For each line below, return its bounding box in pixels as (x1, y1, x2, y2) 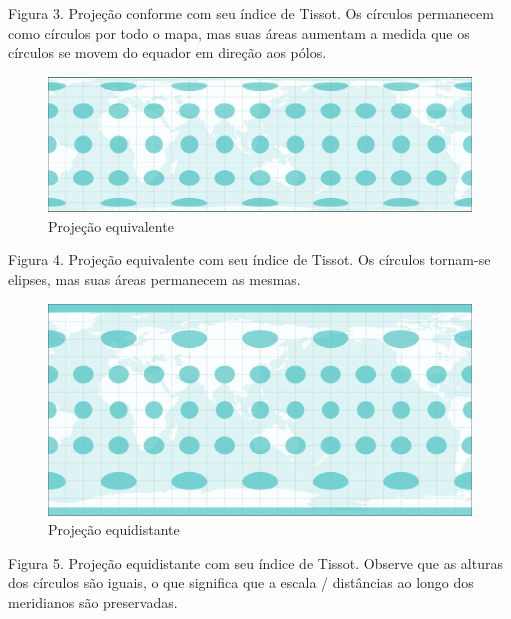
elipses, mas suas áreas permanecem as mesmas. (8, 268, 301, 289)
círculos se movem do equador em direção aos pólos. (8, 42, 327, 63)
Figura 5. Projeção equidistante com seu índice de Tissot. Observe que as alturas (8, 552, 503, 573)
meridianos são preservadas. (8, 591, 178, 612)
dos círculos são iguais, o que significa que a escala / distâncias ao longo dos (8, 572, 474, 593)
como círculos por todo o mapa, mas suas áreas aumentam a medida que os (8, 22, 470, 43)
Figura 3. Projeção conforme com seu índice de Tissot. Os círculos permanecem (8, 3, 494, 23)
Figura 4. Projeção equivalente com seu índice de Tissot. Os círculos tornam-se (8, 249, 491, 270)
